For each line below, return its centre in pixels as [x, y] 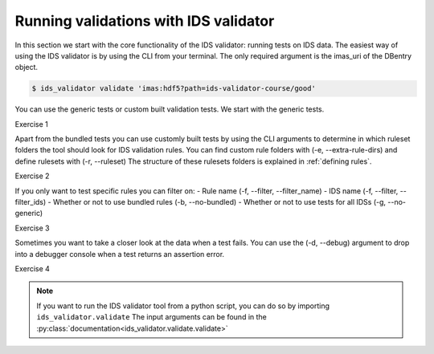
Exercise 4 [32, 268]
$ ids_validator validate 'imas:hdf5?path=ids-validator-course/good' [174, 89]
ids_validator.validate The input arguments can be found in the [151, 317]
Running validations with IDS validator [145, 21]
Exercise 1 [31, 124]
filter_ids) [31, 202]
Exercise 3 [32, 228]
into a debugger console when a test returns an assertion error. [120, 254]
